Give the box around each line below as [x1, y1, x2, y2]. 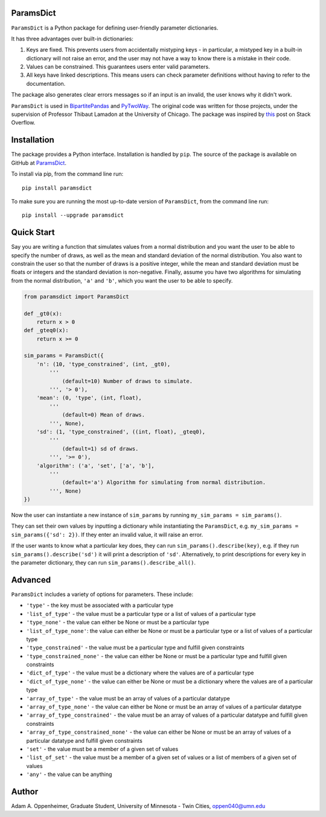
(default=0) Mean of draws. [62, 411, 145, 418]
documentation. [26, 80, 66, 87]
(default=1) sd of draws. [62, 445, 139, 452]
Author [11, 786, 39, 796]
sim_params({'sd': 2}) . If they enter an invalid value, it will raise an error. [11, 531, 203, 538]
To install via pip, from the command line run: [11, 170, 124, 178]
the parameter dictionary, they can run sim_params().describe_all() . [11, 559, 196, 566]
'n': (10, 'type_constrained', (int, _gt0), [36, 360, 171, 368]
